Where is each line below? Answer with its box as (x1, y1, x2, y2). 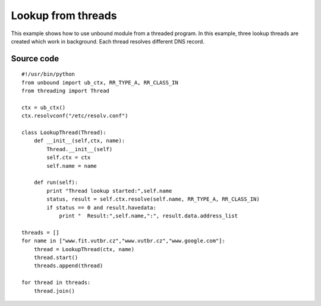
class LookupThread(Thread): (21, 129, 106, 136)
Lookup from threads (11, 9, 117, 22)
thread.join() (33, 288, 75, 294)
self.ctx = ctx (46, 154, 91, 161)
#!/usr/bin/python (21, 71, 75, 77)
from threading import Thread (21, 88, 110, 95)
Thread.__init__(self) (46, 146, 113, 152)
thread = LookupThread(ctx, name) (33, 246, 135, 252)
